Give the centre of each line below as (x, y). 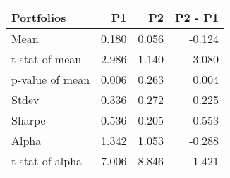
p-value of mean (51, 79)
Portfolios (39, 17)
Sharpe (29, 120)
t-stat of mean (47, 59)
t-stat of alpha (47, 161)
